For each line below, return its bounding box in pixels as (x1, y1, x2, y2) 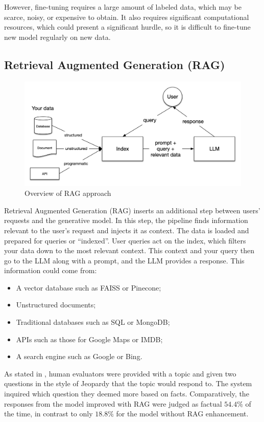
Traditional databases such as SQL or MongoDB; (16, 317, 170, 327)
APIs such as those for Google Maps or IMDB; (16, 334, 163, 344)
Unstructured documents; (16, 299, 96, 310)
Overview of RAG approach (25, 188, 111, 198)
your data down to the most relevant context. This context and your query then (4, 245, 254, 256)
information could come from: (4, 265, 97, 276)
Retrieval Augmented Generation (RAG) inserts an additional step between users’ (4, 205, 260, 215)
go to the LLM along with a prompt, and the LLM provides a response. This (4, 255, 245, 265)
